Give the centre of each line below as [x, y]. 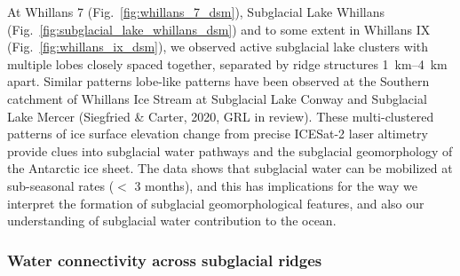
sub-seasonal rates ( [61, 185]
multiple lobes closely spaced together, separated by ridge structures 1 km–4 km [227, 63]
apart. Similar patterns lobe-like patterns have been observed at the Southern [218, 81]
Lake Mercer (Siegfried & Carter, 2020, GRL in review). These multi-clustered [221, 116]
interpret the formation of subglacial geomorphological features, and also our [216, 203]
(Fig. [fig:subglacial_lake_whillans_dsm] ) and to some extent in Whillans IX [219, 29]
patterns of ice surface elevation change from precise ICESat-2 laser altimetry [218, 134]
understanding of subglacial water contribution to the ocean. [172, 221]
